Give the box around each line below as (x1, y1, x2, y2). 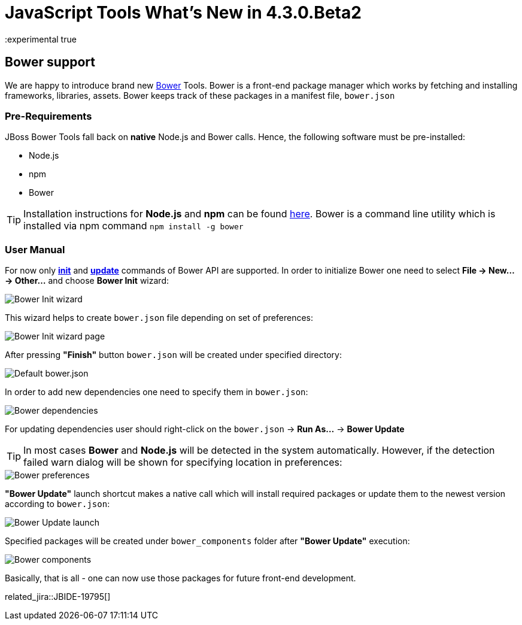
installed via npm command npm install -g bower (23, 220, 244, 232)
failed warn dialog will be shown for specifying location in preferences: (23, 456, 342, 469)
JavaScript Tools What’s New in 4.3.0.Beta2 (5, 2, 362, 23)
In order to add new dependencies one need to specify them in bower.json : (5, 387, 308, 398)
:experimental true (5, 34, 77, 44)
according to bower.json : (5, 499, 110, 509)
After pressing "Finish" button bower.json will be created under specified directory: (5, 350, 342, 360)
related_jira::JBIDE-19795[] (5, 591, 111, 602)
